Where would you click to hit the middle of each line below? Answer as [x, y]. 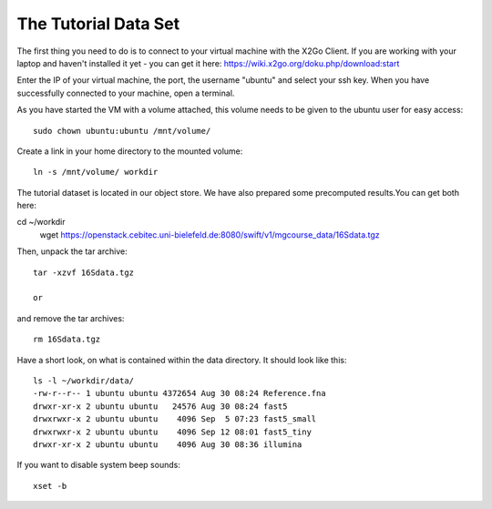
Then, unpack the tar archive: [72, 251]
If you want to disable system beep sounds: [99, 465]
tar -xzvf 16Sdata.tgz [84, 272]
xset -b [50, 486]
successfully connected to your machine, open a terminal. [126, 93]
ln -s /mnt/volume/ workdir [96, 172]
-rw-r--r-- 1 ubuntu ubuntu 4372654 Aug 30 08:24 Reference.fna [180, 393]
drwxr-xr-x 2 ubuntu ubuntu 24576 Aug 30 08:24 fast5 [160, 406]
